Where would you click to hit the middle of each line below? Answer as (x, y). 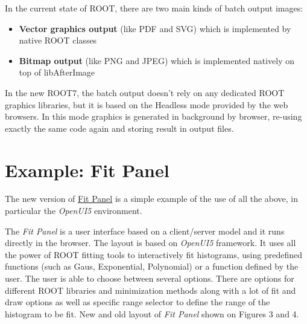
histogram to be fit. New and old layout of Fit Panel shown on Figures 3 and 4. (152, 313)
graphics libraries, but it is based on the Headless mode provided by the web (147, 104)
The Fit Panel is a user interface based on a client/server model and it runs (145, 231)
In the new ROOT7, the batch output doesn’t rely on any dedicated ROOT (145, 92)
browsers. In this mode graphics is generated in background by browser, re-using (153, 116)
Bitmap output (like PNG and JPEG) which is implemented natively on (157, 60)
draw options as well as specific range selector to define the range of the (138, 302)
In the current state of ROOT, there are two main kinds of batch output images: (154, 8)
